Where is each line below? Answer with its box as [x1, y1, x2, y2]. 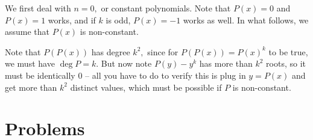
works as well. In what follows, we [183, 13, 309, 26]
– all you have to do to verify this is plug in [85, 68, 246, 81]
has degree [91, 45, 130, 58]
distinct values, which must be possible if [70, 81, 222, 93]
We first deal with [5, 2, 71, 14]
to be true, [268, 45, 308, 58]
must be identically [5, 68, 75, 81]
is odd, [106, 13, 131, 26]
